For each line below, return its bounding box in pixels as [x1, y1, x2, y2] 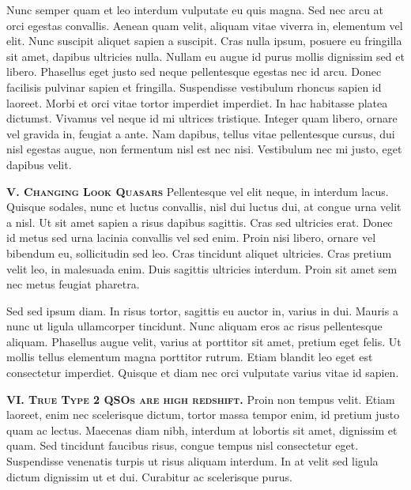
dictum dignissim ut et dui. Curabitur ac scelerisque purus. [6, 468, 292, 484]
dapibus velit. [6, 156, 72, 172]
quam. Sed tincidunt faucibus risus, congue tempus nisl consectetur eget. [6, 437, 359, 454]
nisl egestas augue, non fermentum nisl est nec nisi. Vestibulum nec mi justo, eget [6, 141, 402, 157]
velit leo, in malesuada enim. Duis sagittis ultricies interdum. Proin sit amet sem [6, 260, 398, 277]
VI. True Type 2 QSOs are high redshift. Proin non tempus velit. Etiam [6, 390, 395, 407]
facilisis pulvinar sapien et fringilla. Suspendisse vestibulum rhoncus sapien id [6, 78, 382, 95]
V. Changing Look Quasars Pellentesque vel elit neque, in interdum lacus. [6, 183, 389, 199]
